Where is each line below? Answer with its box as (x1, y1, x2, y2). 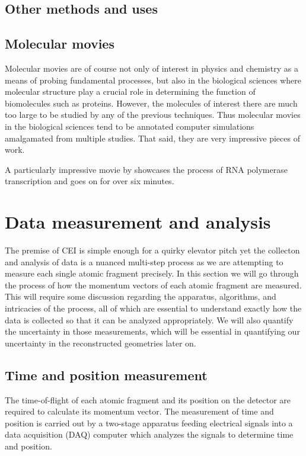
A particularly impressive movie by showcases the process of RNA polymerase (5, 163, 288, 175)
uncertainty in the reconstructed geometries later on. (5, 336, 196, 349)
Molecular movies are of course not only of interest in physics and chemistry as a (5, 62, 298, 74)
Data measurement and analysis (5, 210, 271, 234)
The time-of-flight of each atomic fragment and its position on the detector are (5, 393, 291, 406)
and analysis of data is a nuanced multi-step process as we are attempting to (5, 255, 283, 268)
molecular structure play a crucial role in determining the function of (5, 85, 256, 98)
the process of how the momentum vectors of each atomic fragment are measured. (5, 278, 302, 291)
